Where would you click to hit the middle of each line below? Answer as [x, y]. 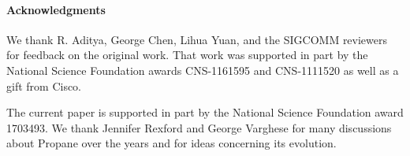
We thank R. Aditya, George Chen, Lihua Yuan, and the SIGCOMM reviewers [197, 39]
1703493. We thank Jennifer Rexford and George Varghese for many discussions [199, 127]
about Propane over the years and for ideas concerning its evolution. [171, 143]
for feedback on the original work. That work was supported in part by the [187, 55]
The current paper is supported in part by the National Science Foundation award [205, 112]
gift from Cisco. [44, 85]
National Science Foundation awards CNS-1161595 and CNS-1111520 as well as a [203, 70]
